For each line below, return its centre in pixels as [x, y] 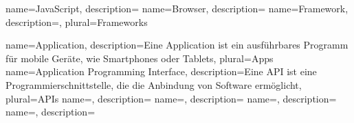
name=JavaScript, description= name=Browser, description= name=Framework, [177, 8]
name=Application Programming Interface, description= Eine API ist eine [161, 71]
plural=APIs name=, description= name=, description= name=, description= [171, 98]
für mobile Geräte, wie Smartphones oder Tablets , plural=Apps [140, 58]
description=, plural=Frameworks [77, 22]
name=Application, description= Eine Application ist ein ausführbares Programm [177, 45]
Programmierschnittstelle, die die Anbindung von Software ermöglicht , [154, 84]
